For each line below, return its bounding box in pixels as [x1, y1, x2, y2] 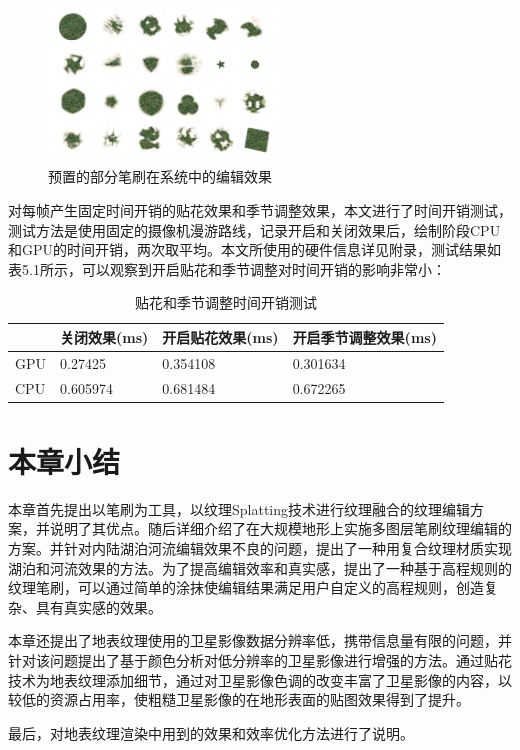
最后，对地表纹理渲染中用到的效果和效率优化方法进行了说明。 [8, 722, 414, 743]
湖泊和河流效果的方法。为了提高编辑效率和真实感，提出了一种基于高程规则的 [8, 557, 512, 578]
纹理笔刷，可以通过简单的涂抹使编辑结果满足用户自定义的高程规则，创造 [8, 577, 484, 598]
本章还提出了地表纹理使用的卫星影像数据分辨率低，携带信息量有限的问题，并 [8, 630, 512, 651]
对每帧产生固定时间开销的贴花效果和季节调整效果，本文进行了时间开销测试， [8, 199, 512, 220]
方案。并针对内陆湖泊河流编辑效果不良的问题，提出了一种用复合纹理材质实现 [8, 537, 512, 558]
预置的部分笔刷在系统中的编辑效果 [48, 166, 272, 187]
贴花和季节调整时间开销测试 [134, 292, 317, 313]
